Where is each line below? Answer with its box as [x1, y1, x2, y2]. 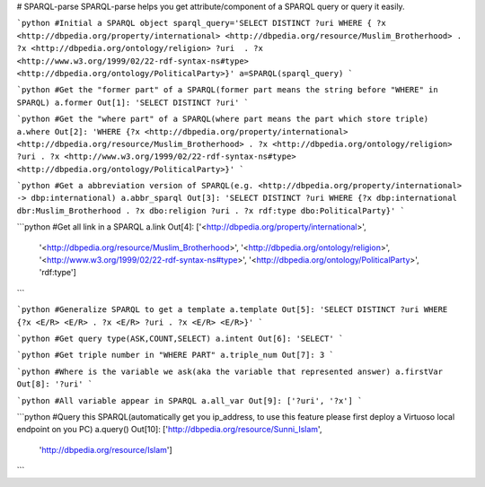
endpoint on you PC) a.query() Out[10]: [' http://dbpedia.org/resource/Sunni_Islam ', [16, 424, 322, 435]
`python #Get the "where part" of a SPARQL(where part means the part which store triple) [16, 114, 429, 125]
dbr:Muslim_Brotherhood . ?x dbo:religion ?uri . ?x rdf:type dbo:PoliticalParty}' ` [16, 205, 406, 215]
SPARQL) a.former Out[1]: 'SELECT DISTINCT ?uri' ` [16, 97, 250, 108]
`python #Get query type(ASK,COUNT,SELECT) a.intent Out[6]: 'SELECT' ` [16, 333, 344, 344]
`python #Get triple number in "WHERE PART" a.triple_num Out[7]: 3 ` [16, 350, 334, 361]
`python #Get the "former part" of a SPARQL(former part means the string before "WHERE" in [16, 85, 439, 95]
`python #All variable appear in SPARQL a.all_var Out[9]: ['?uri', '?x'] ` [16, 396, 363, 405]
